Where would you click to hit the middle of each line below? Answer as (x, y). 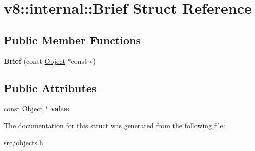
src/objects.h (24, 142)
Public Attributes (50, 87)
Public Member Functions (72, 40)
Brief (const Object (35, 61)
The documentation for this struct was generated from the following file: (115, 125)
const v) (83, 61)
